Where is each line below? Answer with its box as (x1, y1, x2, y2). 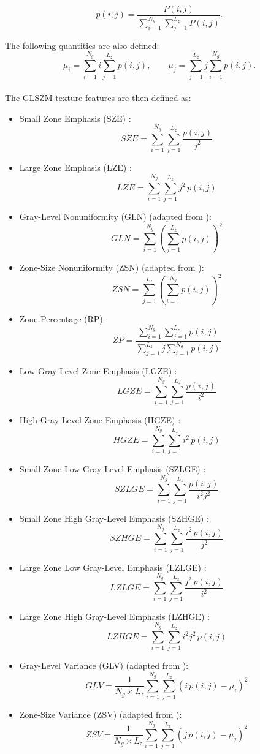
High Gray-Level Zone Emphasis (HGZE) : (19, 413, 181, 426)
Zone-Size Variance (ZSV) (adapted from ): (19, 708, 182, 721)
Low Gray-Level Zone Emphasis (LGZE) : (19, 364, 177, 377)
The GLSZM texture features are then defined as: (5, 91, 191, 104)
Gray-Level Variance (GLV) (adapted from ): (19, 658, 189, 671)
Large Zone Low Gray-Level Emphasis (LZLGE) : (19, 560, 207, 573)
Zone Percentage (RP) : (19, 312, 109, 325)
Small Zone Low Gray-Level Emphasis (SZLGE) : (19, 462, 206, 475)
